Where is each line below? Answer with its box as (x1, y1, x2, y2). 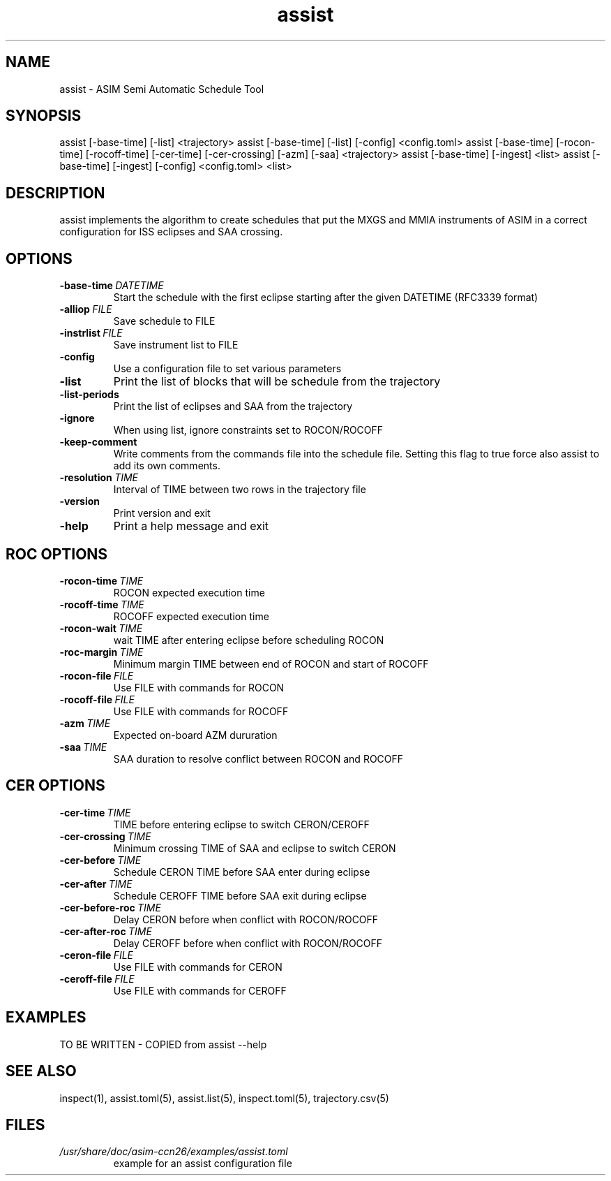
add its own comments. (113, 460, 220, 472)
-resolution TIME (59, 471, 139, 484)
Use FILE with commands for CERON (113, 960, 282, 973)
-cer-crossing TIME (59, 830, 151, 842)
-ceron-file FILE (59, 948, 134, 961)
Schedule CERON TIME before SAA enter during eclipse (113, 865, 370, 878)
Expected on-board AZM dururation (113, 728, 278, 741)
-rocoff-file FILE (59, 693, 135, 705)
